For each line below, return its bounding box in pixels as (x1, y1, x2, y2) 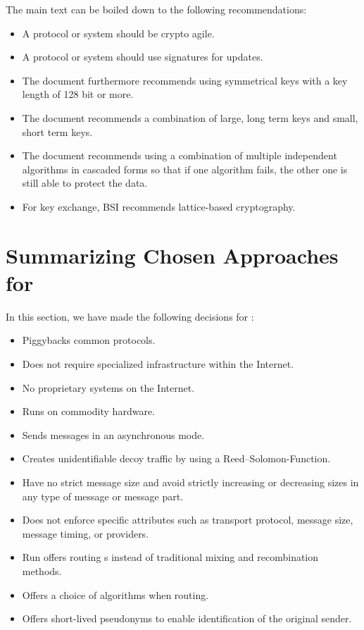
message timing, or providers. (22, 526, 149, 541)
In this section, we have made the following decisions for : (6, 309, 254, 323)
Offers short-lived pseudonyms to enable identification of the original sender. (22, 611, 352, 626)
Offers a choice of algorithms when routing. (22, 587, 209, 602)
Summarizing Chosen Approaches (6, 240, 339, 269)
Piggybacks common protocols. (22, 333, 156, 347)
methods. (22, 563, 62, 578)
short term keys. (22, 124, 93, 139)
